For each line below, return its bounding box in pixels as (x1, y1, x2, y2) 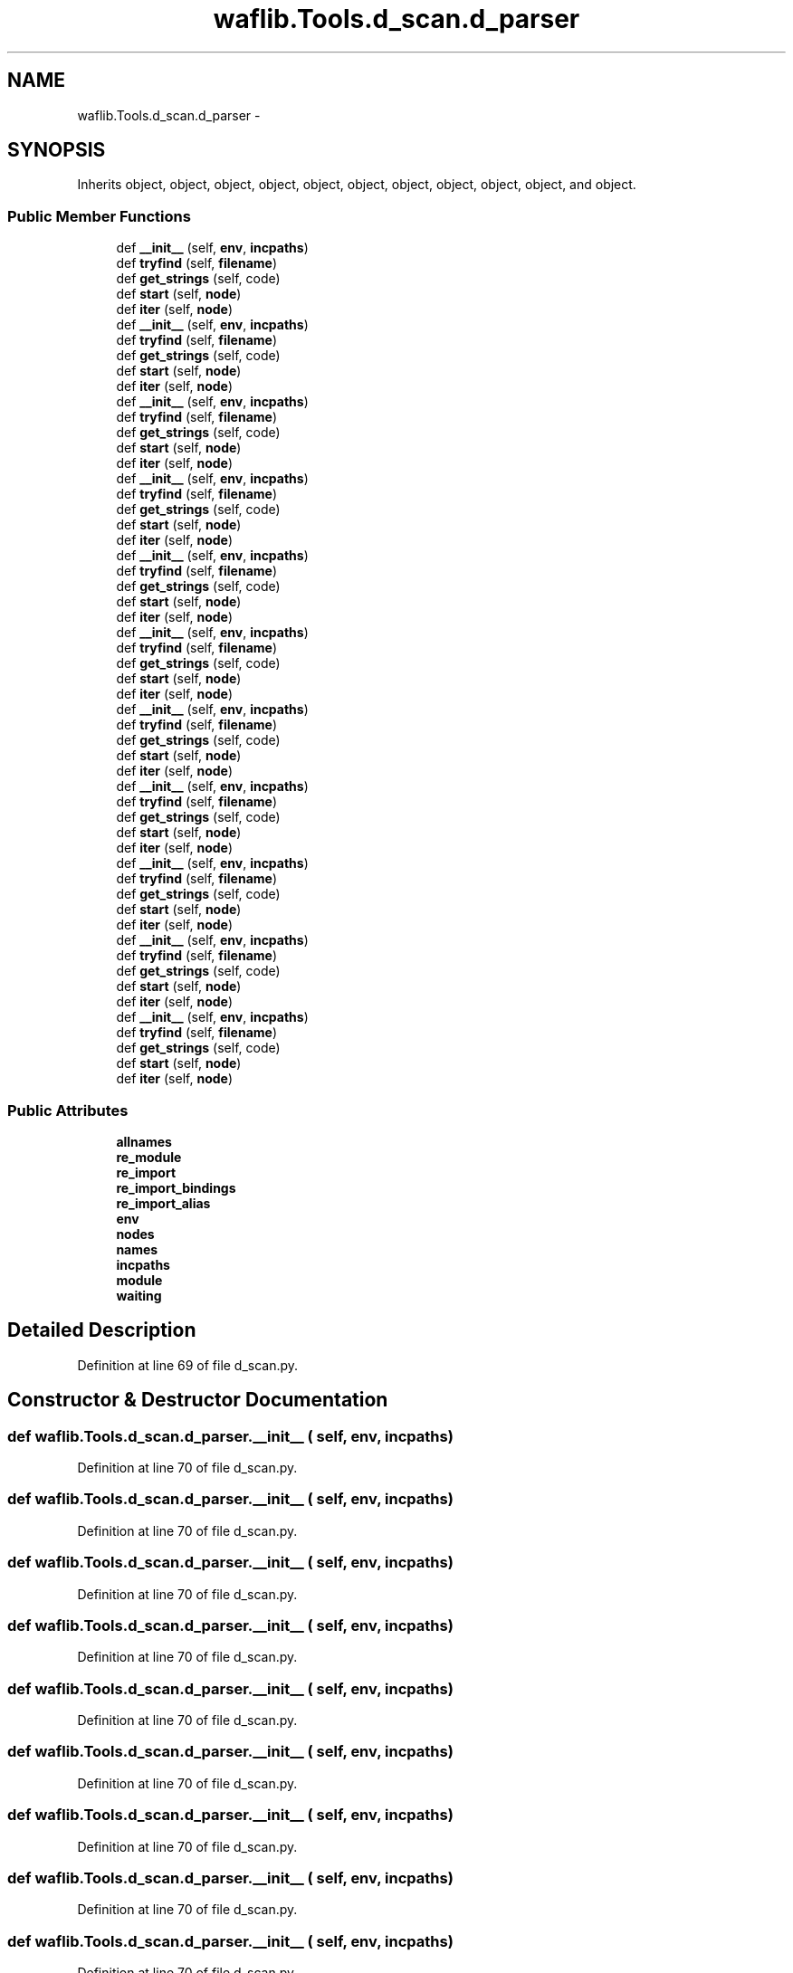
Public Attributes (7, 1101, 129, 1120)
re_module (116, 1149, 182, 1165)
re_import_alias (116, 1195, 211, 1211)
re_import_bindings (116, 1179, 236, 1196)
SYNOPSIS (7, 138, 106, 162)
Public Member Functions (7, 206, 191, 225)
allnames (116, 1133, 172, 1149)
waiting (116, 1287, 162, 1303)
